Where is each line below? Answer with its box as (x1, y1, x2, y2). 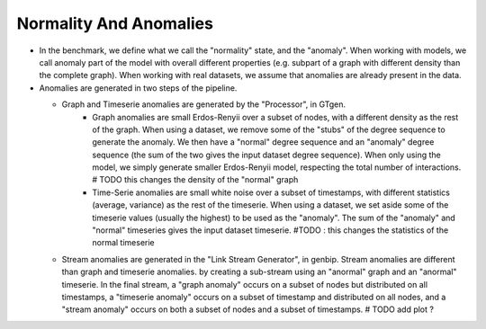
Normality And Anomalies (16, 13, 213, 33)
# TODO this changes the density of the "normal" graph (92, 174, 299, 185)
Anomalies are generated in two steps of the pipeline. (39, 82, 238, 93)
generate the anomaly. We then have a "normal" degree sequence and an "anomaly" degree (92, 137, 435, 147)
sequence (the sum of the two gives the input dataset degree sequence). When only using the (92, 149, 441, 160)
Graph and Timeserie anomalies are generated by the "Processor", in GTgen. (61, 99, 346, 110)
